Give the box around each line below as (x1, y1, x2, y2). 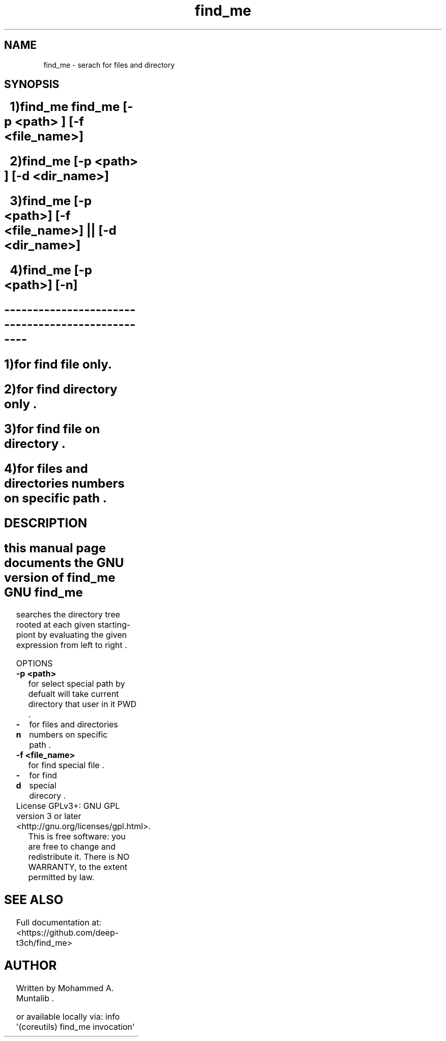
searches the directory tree (16, 609, 120, 620)
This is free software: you (28, 831, 126, 842)
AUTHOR (4, 958, 57, 973)
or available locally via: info (16, 1011, 120, 1022)
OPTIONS (16, 658, 53, 669)
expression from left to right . (16, 640, 127, 651)
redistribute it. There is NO (28, 852, 130, 862)
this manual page (4, 540, 106, 555)
